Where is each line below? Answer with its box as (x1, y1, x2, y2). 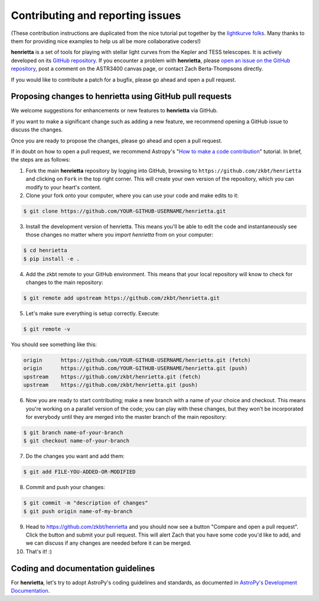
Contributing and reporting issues (11, 9, 181, 22)
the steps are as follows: (11, 156, 71, 163)
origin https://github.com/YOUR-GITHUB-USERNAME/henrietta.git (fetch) (23, 357, 251, 363)
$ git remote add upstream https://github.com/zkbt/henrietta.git (23, 295, 220, 302)
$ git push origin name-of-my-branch (23, 508, 133, 515)
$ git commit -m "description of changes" (23, 500, 148, 506)
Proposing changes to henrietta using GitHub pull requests (11, 92, 232, 102)
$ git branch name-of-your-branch (23, 429, 123, 436)
